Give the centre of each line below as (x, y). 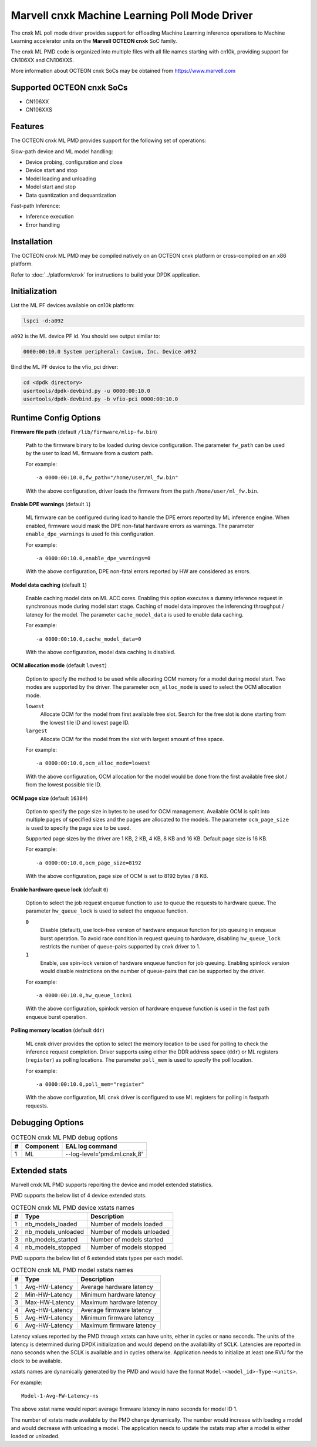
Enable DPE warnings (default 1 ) (51, 504)
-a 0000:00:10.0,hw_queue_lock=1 (84, 995)
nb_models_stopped (53, 1247)
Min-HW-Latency (49, 1294)
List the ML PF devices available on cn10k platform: (73, 305)
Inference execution (50, 217)
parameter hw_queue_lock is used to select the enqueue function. (107, 911)
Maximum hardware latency (119, 1302)
